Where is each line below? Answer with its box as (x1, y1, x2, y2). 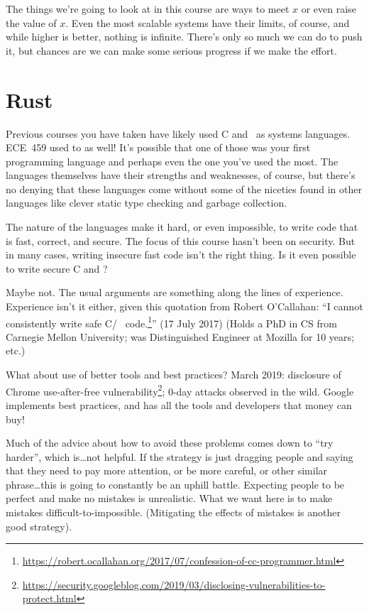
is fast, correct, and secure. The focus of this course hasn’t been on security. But (6, 233, 356, 248)
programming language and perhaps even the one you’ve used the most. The (6, 153, 338, 168)
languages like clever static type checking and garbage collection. (6, 195, 287, 210)
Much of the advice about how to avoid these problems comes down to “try (6, 435, 334, 450)
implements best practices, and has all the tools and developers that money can (6, 397, 352, 412)
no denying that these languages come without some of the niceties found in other (6, 181, 362, 196)
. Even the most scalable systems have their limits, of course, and (65, 15, 350, 30)
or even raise (301, 1, 356, 16)
